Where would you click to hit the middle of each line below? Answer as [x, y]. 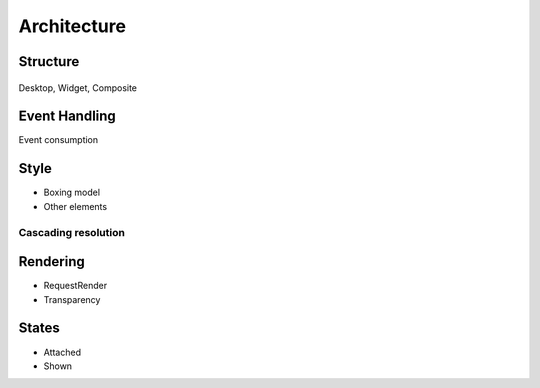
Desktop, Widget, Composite [78, 87]
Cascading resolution [71, 232]
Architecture [72, 26]
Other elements [75, 206]
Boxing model [71, 192]
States [39, 328]
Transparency [72, 299]
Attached [62, 352]
